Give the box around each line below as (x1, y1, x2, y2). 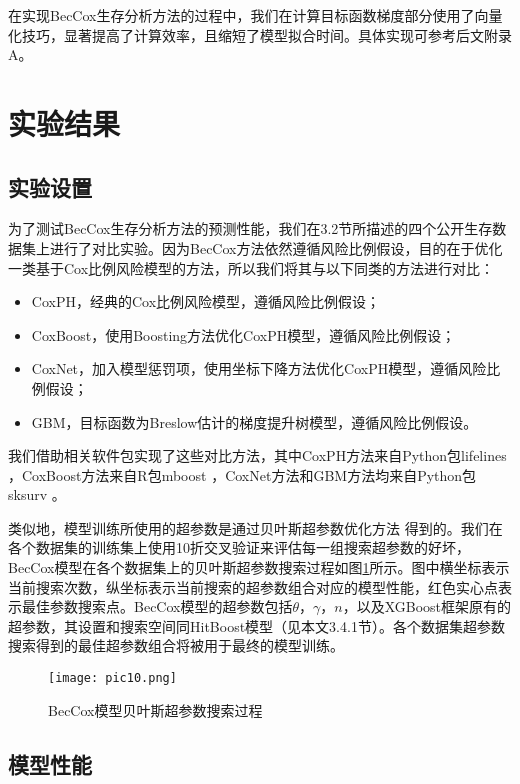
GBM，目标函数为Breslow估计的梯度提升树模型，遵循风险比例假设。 (31, 411, 478, 432)
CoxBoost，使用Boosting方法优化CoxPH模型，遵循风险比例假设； (31, 324, 456, 345)
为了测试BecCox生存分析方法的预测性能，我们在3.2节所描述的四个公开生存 (8, 218, 493, 239)
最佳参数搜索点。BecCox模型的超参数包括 (21, 596, 293, 617)
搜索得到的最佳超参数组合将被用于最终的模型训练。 (8, 635, 344, 656)
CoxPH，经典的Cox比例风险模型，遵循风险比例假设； (31, 291, 381, 312)
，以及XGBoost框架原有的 (342, 596, 512, 617)
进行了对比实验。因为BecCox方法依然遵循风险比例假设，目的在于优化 (49, 237, 503, 258)
